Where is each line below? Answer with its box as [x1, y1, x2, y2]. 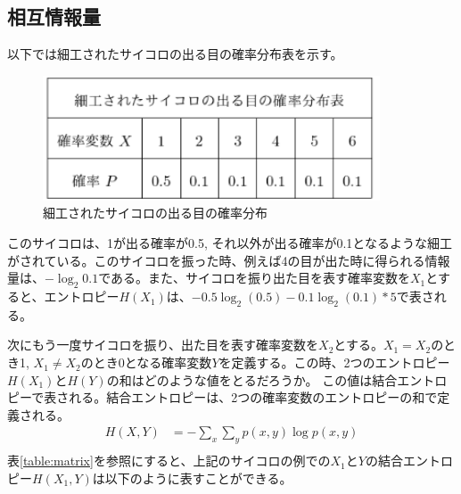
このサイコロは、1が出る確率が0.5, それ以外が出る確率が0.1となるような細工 [7, 234, 452, 252]
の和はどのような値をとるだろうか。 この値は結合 [106, 370, 398, 389]
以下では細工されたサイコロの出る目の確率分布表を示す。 [7, 45, 343, 63]
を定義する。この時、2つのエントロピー [218, 353, 450, 372]
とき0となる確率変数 [93, 353, 212, 372]
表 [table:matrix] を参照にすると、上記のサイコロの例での [7, 451, 331, 470]
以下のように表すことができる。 [104, 468, 292, 487]
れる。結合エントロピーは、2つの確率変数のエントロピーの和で [69, 388, 438, 407]
